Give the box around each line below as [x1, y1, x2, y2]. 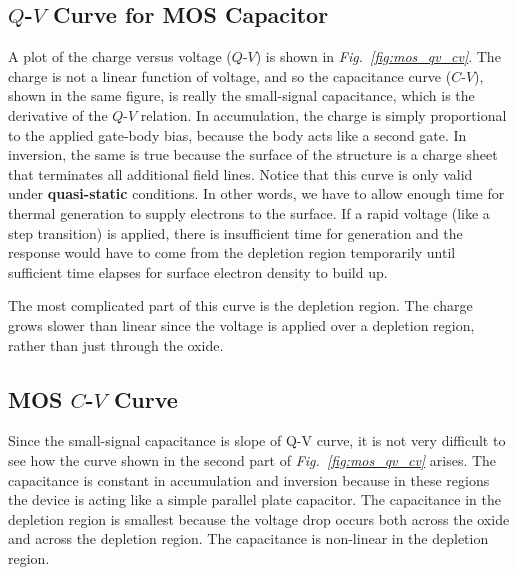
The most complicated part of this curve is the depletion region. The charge [8, 295, 473, 316]
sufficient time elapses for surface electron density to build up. [8, 261, 388, 282]
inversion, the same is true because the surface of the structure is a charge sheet [8, 144, 498, 165]
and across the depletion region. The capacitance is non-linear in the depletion [8, 528, 489, 549]
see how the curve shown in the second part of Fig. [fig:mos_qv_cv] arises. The [8, 449, 497, 470]
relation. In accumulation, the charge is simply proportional [140, 104, 507, 125]
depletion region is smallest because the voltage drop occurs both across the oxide [8, 508, 510, 529]
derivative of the [8, 104, 108, 125]
